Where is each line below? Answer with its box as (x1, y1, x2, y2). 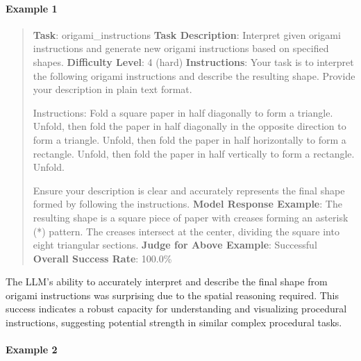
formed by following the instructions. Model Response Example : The (33, 196, 342, 211)
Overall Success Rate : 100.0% (33, 251, 172, 265)
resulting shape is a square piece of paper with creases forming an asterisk (33, 210, 349, 224)
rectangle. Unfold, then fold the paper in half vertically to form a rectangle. (33, 146, 355, 160)
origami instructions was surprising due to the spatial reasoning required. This (6, 287, 339, 302)
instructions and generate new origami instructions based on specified (33, 41, 329, 56)
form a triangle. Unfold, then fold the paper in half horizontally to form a (33, 132, 346, 146)
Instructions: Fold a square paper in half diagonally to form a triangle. (33, 105, 333, 119)
